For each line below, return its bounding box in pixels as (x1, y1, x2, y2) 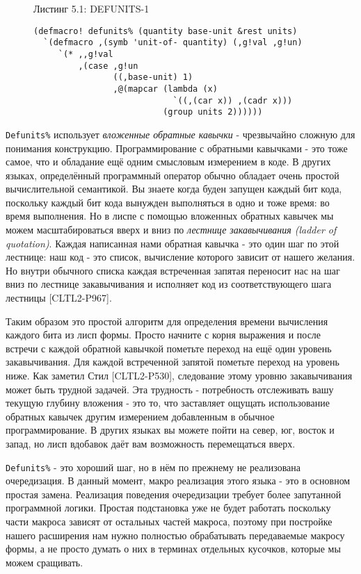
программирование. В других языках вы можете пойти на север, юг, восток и (6, 423, 335, 437)
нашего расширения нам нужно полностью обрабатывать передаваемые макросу (6, 527, 345, 542)
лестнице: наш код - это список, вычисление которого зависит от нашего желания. (6, 249, 355, 264)
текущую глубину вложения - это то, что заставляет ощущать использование (6, 395, 330, 410)
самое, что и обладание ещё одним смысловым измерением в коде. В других (6, 154, 331, 169)
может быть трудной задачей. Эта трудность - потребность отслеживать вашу (6, 382, 334, 396)
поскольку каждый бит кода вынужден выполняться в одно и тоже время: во (6, 195, 330, 209)
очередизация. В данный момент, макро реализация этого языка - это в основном (6, 473, 351, 488)
